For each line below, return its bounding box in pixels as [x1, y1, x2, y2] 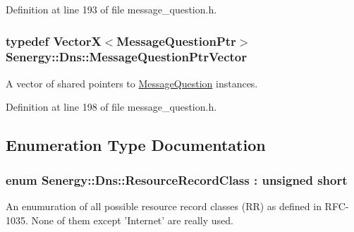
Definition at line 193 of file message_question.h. [6, 2, 217, 16]
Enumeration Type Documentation [6, 134, 266, 156]
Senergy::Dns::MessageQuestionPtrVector [6, 48, 247, 66]
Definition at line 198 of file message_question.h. [6, 99, 217, 114]
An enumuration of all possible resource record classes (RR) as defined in [6, 198, 322, 213]
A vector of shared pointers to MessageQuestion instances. [6, 75, 258, 90]
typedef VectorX [6, 32, 102, 49]
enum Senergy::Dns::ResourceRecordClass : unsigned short [6, 171, 348, 188]
